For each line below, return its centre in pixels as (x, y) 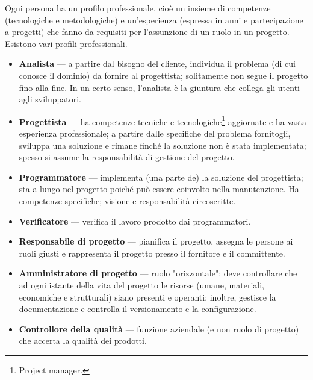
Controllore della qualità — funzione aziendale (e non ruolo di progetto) (159, 329)
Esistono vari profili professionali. (66, 43)
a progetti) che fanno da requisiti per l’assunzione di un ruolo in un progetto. (147, 32)
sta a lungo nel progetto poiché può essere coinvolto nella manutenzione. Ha (159, 189)
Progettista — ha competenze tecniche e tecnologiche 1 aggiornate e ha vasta (163, 120)
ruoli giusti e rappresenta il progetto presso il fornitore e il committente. (152, 253)
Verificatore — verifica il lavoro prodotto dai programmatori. (135, 221)
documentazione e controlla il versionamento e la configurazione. (138, 309)
